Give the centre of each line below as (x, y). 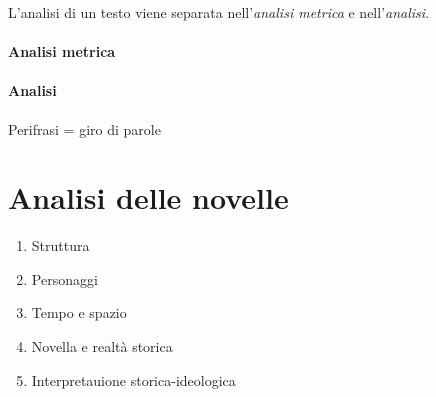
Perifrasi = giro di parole (84, 128)
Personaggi (64, 278)
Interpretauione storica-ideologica (133, 379)
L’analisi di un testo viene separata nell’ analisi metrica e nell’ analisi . (219, 12)
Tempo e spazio (79, 312)
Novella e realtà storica (102, 346)
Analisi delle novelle (148, 197)
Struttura (60, 245)
